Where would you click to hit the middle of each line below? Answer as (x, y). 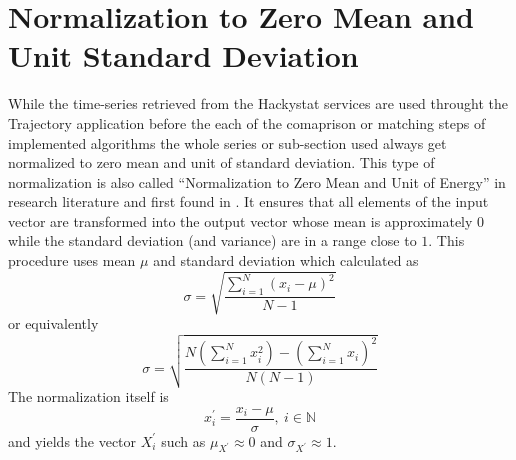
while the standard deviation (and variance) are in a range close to (212, 240)
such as (183, 440)
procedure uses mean (72, 260)
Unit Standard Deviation (183, 55)
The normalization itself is (88, 396)
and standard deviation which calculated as (286, 260)
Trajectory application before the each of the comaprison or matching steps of (247, 122)
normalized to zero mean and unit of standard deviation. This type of (221, 162)
